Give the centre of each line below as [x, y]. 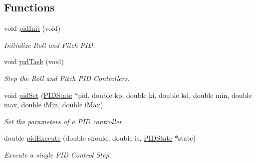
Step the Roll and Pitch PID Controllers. [67, 78]
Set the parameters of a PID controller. [64, 121]
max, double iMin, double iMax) [54, 105]
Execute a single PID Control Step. [58, 154]
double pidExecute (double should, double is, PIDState [88, 138]
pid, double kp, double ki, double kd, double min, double [165, 95]
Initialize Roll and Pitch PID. [50, 44]
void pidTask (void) [34, 61]
